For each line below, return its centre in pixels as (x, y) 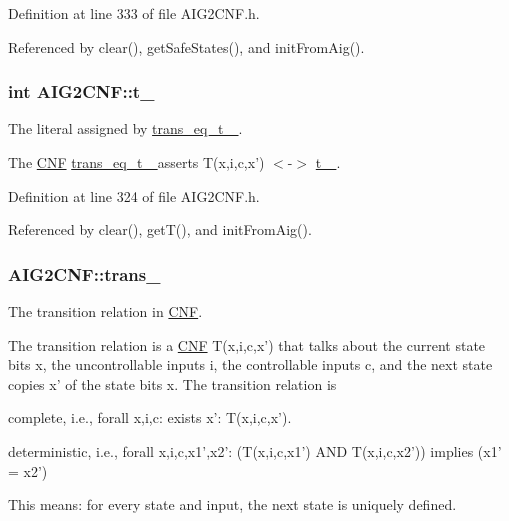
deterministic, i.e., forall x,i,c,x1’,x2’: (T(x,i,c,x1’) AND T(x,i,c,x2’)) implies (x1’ (255, 450)
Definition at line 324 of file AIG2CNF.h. (134, 195)
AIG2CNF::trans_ (84, 273)
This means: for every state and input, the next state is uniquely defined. (232, 504)
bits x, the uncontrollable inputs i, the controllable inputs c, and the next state (250, 364)
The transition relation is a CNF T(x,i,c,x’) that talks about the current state (247, 344)
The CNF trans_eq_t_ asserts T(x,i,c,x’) (136, 162)
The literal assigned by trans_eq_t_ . (125, 128)
